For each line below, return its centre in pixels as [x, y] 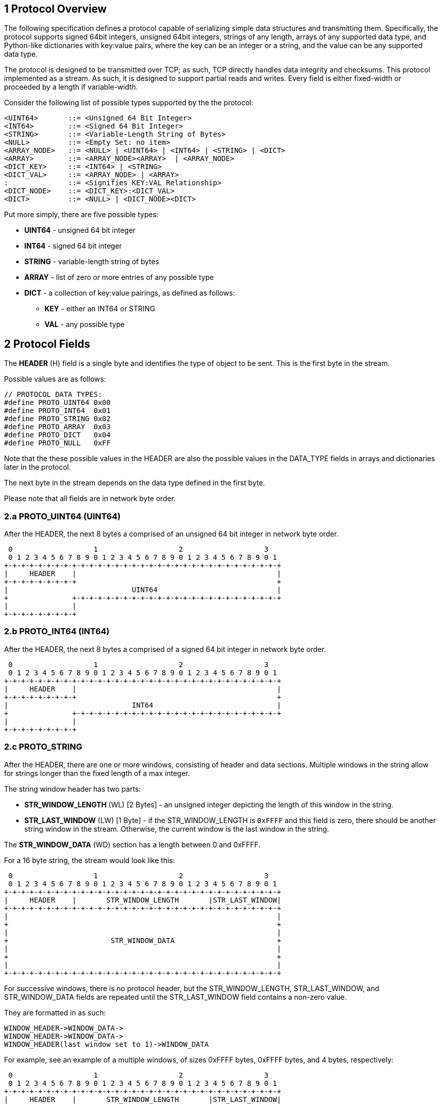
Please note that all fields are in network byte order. [90, 499]
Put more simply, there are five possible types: [81, 215]
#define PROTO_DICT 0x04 [57, 435]
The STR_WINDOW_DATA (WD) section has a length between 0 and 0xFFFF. [132, 844]
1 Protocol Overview [55, 9]
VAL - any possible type [85, 324]
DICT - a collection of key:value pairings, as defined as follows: [130, 293]
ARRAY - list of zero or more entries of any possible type [119, 277]
